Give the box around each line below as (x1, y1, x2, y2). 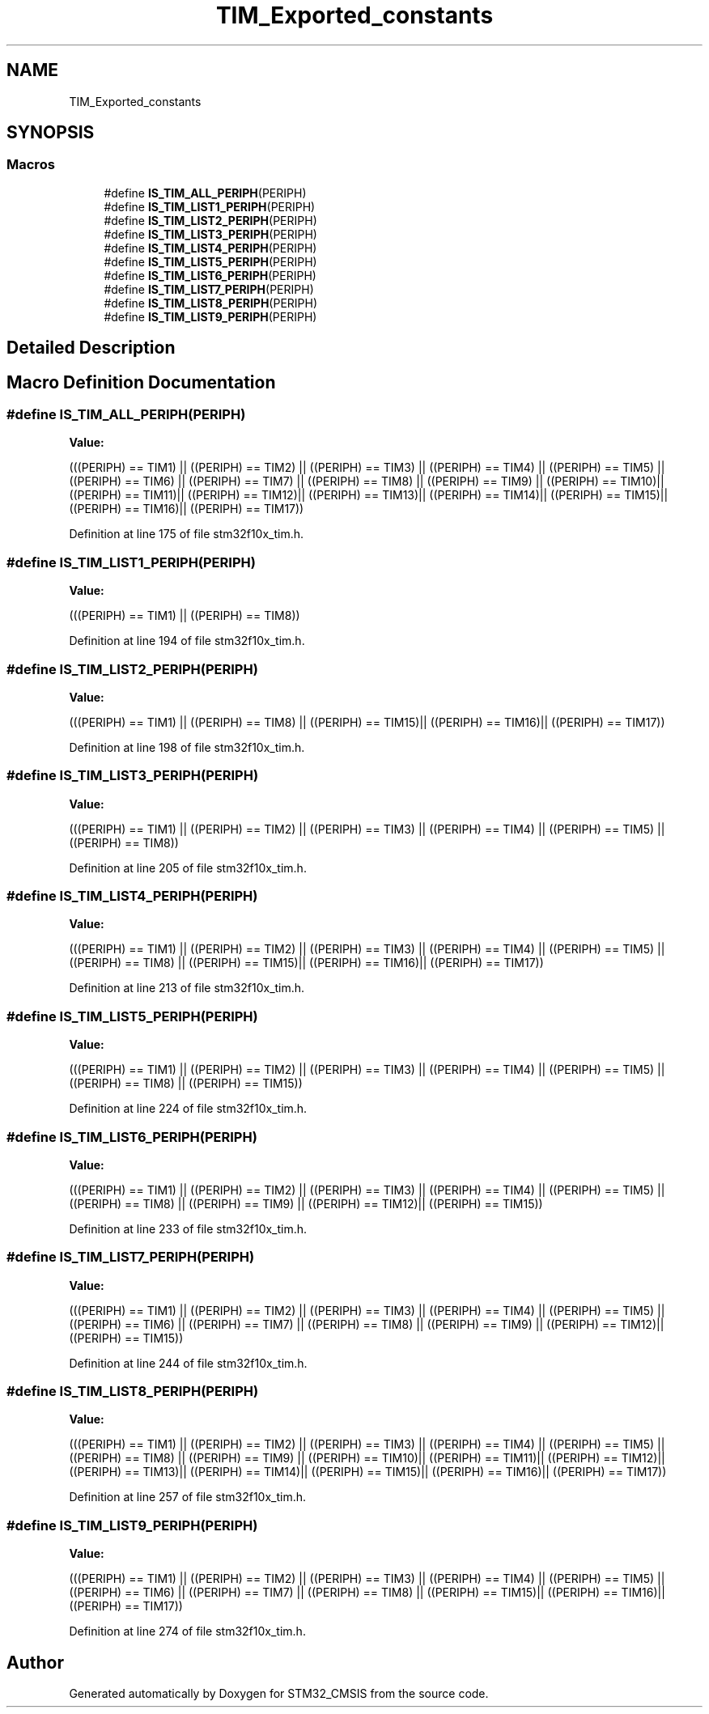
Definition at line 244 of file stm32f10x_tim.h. (69, 1356, 308, 1370)
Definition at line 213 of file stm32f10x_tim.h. (69, 981, 305, 995)
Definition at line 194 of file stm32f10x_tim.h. (69, 634, 305, 648)
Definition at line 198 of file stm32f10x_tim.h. (69, 740, 305, 754)
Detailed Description (6, 337, 176, 358)
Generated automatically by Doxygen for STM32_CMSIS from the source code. (69, 1686, 489, 1701)
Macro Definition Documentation (6, 371, 276, 392)
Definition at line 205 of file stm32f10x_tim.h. (69, 860, 307, 875)
